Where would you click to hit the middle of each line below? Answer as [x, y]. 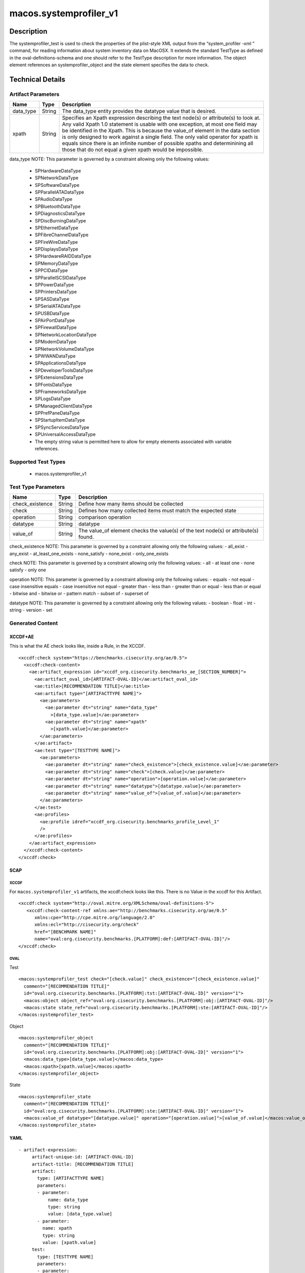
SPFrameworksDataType [60, 392]
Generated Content [34, 623]
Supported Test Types [37, 462]
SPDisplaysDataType [56, 249]
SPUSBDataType [52, 313]
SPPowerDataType [54, 285]
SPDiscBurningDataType [60, 220]
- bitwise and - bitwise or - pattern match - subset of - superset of [79, 594]
